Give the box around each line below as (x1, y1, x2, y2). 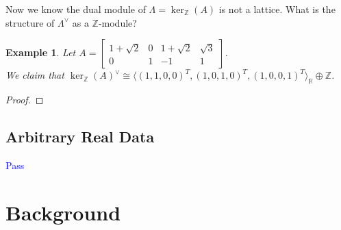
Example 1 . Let (5, 45, 76, 60)
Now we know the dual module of (5, 2, 146, 16)
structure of (5, 15, 55, 29)
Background (5, 198, 121, 226)
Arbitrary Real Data (5, 125, 155, 146)
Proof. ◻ (5, 92, 44, 106)
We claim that (5, 68, 64, 82)
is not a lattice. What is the (218, 2, 336, 16)
